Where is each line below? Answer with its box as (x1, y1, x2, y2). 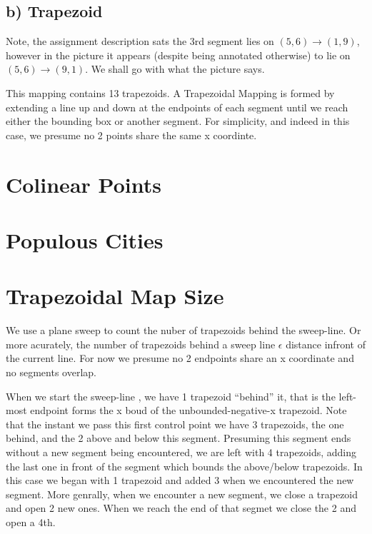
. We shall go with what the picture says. (85, 61, 265, 76)
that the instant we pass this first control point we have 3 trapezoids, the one (6, 416, 344, 431)
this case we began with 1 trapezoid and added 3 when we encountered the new (6, 473, 354, 488)
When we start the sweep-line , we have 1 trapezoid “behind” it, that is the (6, 388, 336, 403)
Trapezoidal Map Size (6, 281, 224, 311)
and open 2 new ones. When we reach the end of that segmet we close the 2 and (6, 500, 356, 515)
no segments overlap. (6, 365, 96, 380)
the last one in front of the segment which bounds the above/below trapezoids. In (6, 458, 363, 473)
